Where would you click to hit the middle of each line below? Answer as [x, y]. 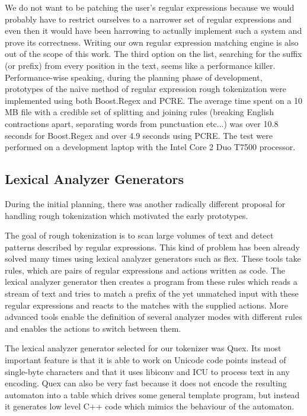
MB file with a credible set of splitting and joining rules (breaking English [139, 112]
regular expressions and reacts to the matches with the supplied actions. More [146, 305]
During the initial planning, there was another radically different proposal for [145, 203]
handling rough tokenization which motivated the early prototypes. [127, 215]
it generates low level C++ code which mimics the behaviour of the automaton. [150, 406]
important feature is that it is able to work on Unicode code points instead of [145, 360]
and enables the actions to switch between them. [93, 328]
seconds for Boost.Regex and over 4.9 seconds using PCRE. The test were [139, 135]
